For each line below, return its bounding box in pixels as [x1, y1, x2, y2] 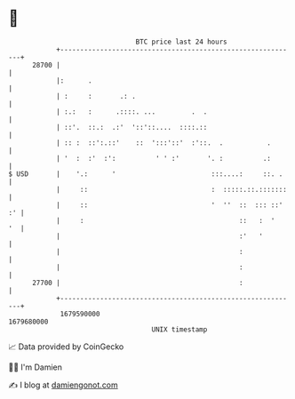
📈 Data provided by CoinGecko [8, 341, 124, 352]
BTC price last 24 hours [135, 37, 227, 46]
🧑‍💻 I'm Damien [8, 362, 63, 372]
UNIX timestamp [151, 324, 208, 334]
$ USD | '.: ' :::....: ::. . [8, 169, 283, 179]
